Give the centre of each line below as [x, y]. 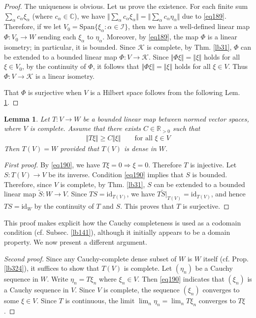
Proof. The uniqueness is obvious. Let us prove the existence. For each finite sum [126, 6]
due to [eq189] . [204, 16]
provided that [80, 148]
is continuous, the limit [100, 301]
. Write [58, 279]
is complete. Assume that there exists [85, 128]
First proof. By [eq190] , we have [52, 165]
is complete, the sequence [142, 290]
